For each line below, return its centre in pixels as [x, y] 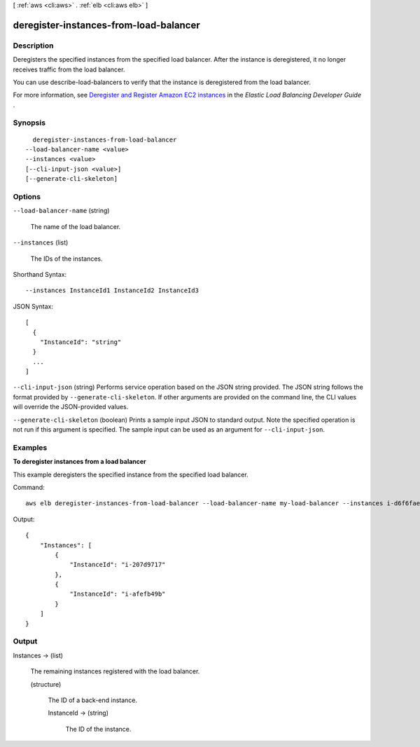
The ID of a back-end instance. [93, 700]
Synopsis [29, 123]
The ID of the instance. [98, 729]
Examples [30, 447]
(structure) [46, 684]
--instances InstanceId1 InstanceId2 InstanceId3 [112, 290]
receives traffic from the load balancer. [69, 69]
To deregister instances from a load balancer [79, 462]
